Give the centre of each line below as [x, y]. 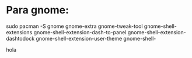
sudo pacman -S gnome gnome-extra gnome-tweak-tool [74, 26]
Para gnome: [37, 10]
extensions [19, 32]
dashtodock [20, 38]
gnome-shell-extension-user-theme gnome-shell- [96, 38]
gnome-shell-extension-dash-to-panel [80, 32]
